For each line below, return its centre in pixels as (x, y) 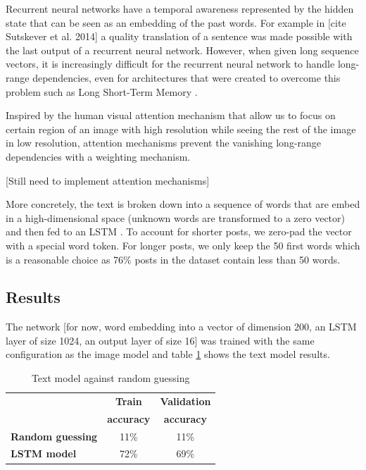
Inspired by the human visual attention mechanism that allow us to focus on (171, 115)
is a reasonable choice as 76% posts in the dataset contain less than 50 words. (173, 259)
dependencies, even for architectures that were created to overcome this (187, 77)
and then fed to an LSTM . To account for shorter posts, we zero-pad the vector (179, 231)
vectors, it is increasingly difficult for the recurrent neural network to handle (170, 64)
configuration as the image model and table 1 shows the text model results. (168, 354)
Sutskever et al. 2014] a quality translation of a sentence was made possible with (179, 36)
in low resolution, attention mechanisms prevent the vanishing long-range (164, 143)
